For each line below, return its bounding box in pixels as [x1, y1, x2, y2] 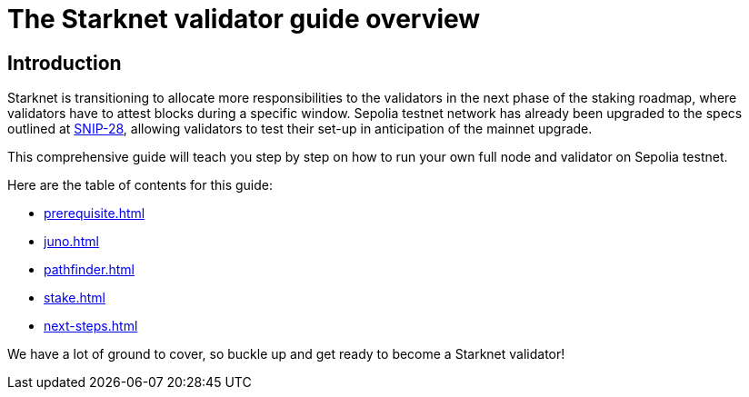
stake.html [44, 290, 105, 306]
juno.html [44, 233, 99, 250]
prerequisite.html [44, 205, 145, 222]
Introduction [7, 51, 122, 74]
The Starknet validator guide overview [7, 4, 481, 35]
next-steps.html [44, 318, 138, 334]
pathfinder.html [44, 262, 135, 278]
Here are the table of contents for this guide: [7, 177, 274, 194]
